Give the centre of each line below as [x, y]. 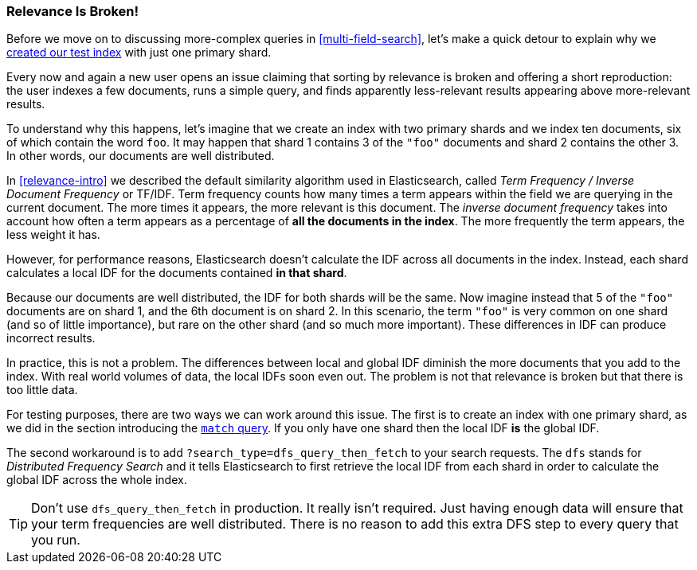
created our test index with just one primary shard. [139, 53]
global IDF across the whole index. [97, 480]
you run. [56, 540]
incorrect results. [51, 338]
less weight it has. [53, 235]
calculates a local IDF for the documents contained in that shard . [177, 273]
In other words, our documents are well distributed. [141, 156]
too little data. [42, 390]
